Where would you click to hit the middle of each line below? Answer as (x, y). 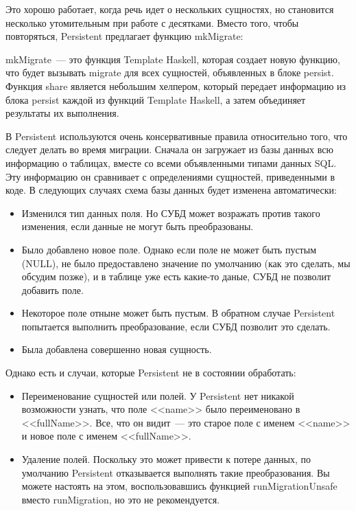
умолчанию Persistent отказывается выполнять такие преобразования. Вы (176, 472)
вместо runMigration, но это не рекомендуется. (121, 499)
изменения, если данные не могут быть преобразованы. (138, 226)
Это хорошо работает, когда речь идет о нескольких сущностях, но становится (170, 9)
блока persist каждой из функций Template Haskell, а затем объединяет (156, 99)
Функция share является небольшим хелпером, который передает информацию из (176, 86)
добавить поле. (52, 289)
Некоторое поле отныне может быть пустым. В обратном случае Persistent (178, 313)
